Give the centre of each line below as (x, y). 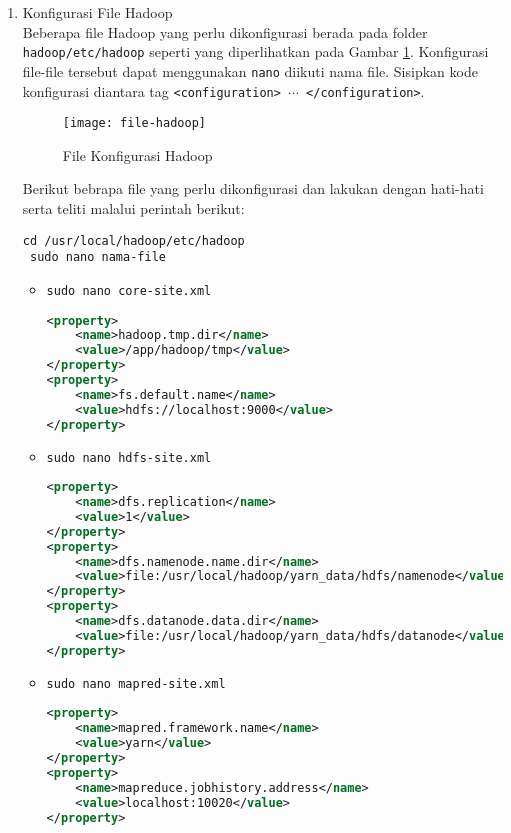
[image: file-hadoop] (134, 123)
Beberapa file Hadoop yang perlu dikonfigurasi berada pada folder (225, 31)
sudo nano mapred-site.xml (136, 683)
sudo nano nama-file (97, 257)
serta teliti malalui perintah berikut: (133, 208)
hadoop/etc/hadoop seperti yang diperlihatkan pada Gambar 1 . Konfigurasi (255, 51)
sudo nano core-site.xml (129, 290)
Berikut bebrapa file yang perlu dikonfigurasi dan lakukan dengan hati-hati (253, 188)
